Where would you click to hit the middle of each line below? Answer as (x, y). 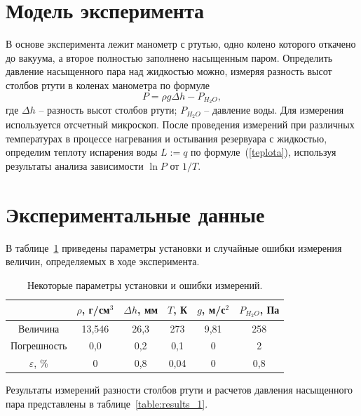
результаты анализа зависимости (75, 166)
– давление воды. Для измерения (274, 110)
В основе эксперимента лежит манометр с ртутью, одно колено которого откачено (181, 44)
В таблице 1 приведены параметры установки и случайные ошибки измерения (174, 247)
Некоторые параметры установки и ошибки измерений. (145, 284)
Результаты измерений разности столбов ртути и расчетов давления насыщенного (179, 390)
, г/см (96, 310)
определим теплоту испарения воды (82, 152)
